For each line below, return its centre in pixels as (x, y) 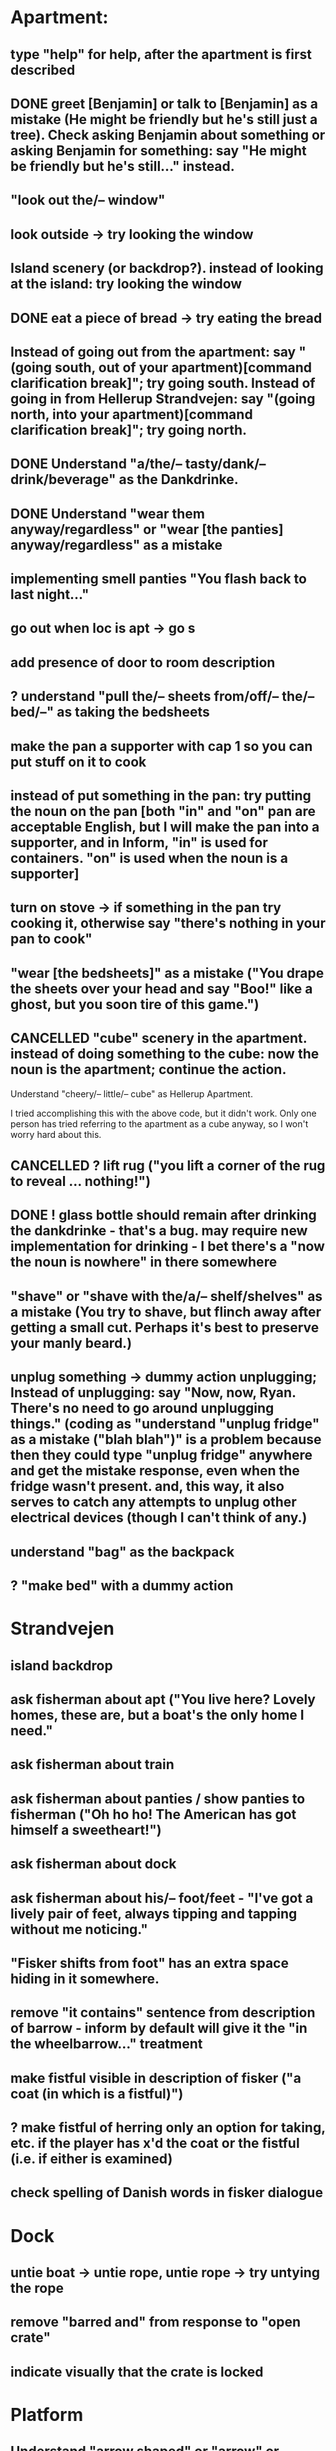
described (43, 69)
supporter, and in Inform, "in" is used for (139, 842)
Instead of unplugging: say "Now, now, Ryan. (153, 1392)
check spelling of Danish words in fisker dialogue (166, 2192)
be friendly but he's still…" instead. (122, 166)
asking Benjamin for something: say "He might (158, 150)
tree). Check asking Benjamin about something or (168, 134)
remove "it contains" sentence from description (163, 2012)
